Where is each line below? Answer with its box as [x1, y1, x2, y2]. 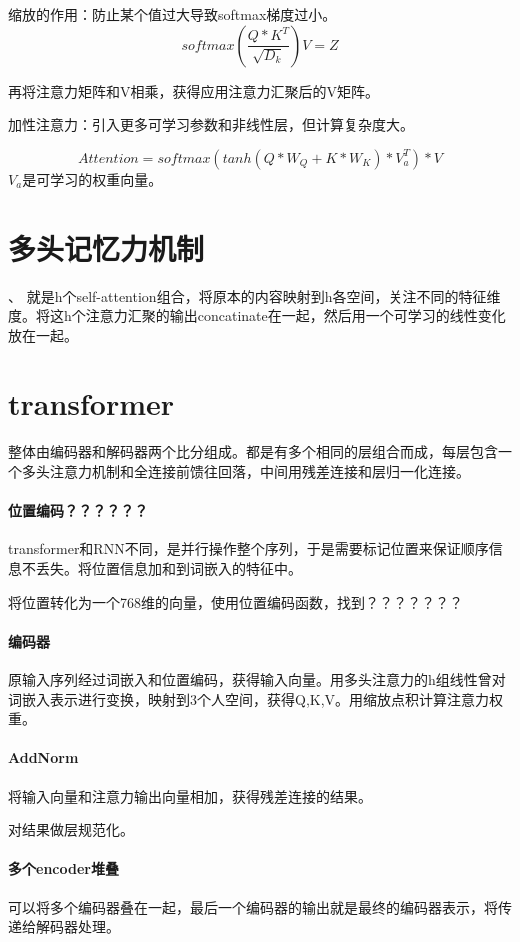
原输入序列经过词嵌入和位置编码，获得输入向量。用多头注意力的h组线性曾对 [8, 668, 506, 689]
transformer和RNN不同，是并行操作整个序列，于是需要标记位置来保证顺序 [8, 538, 489, 559]
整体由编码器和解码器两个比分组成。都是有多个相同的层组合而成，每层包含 [8, 441, 498, 462]
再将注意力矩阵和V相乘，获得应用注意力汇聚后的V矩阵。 [8, 80, 379, 101]
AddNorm [8, 747, 79, 768]
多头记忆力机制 [8, 227, 205, 268]
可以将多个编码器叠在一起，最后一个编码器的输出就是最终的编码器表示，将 [8, 896, 498, 917]
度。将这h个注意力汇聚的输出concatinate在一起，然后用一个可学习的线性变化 [8, 305, 506, 326]
